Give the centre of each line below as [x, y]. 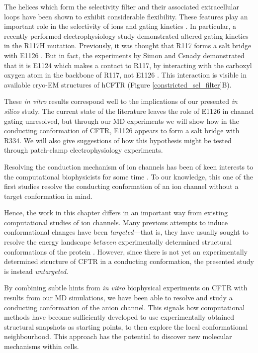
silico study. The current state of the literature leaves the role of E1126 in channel [129, 111]
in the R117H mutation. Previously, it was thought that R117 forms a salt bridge [128, 45]
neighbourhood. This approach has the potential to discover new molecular [118, 336]
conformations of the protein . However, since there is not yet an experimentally [126, 251]
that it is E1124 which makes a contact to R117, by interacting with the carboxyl [128, 65]
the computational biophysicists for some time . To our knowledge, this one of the [129, 176]
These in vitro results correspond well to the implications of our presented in [121, 101]
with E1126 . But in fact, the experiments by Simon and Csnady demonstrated [124, 55]
